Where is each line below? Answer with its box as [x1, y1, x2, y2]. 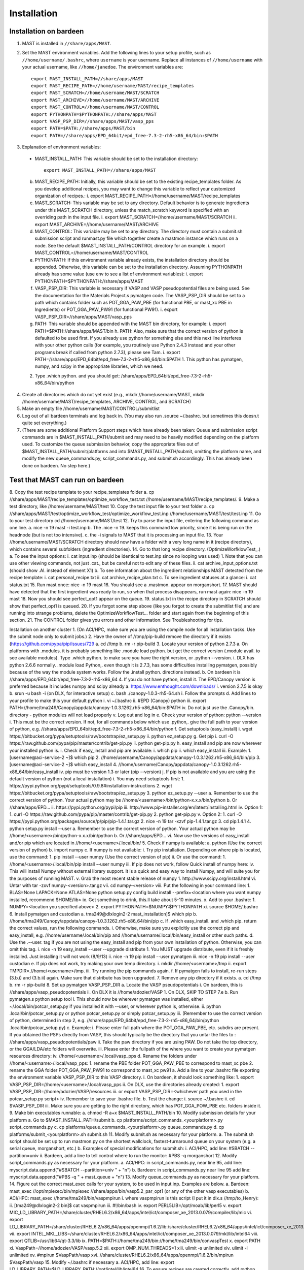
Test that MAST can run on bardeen [9, 475, 124, 485]
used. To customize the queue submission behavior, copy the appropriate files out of [22, 441, 200, 447]
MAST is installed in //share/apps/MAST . [22, 41, 111, 47]
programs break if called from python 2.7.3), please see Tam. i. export [34, 349, 180, 355]
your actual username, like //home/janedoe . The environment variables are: [22, 64, 183, 70]
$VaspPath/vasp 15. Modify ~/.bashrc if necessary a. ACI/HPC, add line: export [9, 1259, 174, 1265]
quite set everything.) [22, 420, 67, 426]
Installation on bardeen [9, 27, 84, 36]
